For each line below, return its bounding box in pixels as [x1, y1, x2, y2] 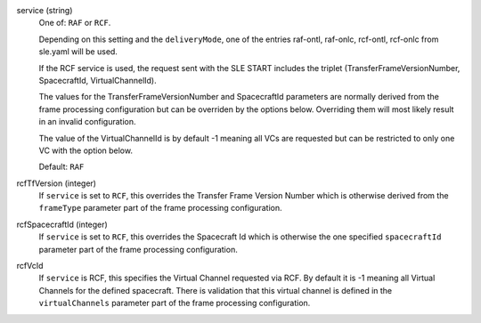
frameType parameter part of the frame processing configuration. [38, 203, 282, 214]
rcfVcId [16, 261, 44, 271]
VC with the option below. [38, 145, 134, 156]
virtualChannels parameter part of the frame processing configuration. [38, 298, 311, 309]
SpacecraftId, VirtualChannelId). [38, 75, 158, 85]
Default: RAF [38, 161, 85, 173]
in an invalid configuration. [38, 117, 136, 127]
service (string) [16, 5, 73, 15]
